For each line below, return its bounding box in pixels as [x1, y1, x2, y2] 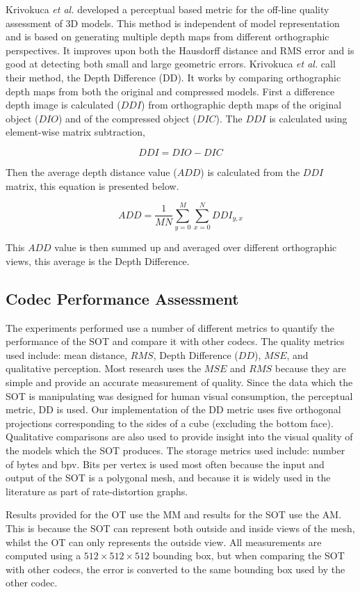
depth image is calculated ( [6, 97, 121, 112]
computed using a [6, 548, 81, 563]
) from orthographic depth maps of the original [141, 97, 342, 112]
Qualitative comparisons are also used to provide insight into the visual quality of [6, 429, 353, 444]
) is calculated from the [200, 164, 300, 179]
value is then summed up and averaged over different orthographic [54, 240, 337, 255]
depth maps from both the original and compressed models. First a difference [6, 83, 335, 98]
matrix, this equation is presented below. [6, 178, 179, 193]
